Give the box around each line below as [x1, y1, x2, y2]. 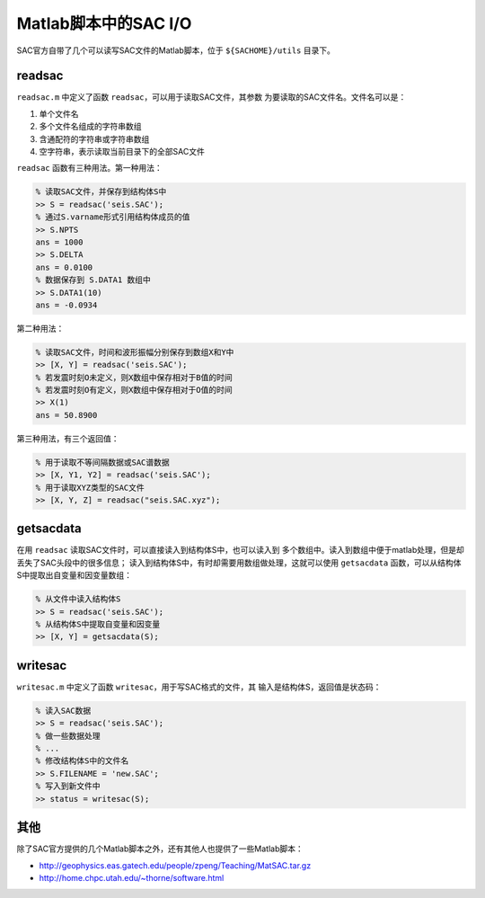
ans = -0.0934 [35, 299, 98, 310]
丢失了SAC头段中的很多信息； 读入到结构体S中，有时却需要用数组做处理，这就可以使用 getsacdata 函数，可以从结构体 [16, 557, 462, 568]
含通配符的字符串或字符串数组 [39, 133, 150, 144]
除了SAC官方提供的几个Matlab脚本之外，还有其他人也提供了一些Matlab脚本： [16, 843, 304, 854]
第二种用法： [16, 323, 65, 333]
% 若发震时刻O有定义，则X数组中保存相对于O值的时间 [35, 385, 233, 396]
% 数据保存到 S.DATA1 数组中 [35, 275, 152, 285]
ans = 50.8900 [35, 410, 98, 420]
